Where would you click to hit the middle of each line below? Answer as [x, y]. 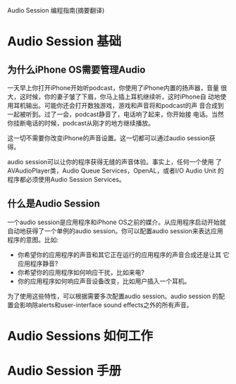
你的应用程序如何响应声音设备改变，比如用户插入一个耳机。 [104, 281]
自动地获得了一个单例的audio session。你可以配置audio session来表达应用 [115, 230]
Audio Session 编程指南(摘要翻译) [56, 10]
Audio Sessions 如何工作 [80, 336]
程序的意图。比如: [33, 240]
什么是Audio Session [54, 204]
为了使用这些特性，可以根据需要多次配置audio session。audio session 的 [113, 296]
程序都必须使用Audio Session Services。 [66, 179]
